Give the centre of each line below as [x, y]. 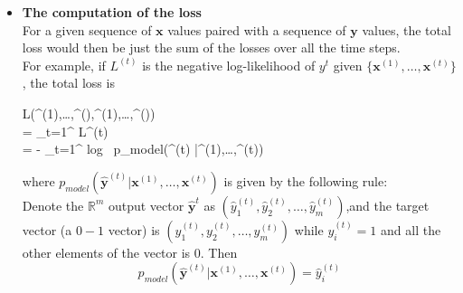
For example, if [64, 65]
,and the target [387, 205]
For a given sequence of [87, 29]
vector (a [47, 229]
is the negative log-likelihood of [229, 65]
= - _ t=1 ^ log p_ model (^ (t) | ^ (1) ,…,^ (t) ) [143, 149]
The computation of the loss [112, 12]
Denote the [53, 205]
